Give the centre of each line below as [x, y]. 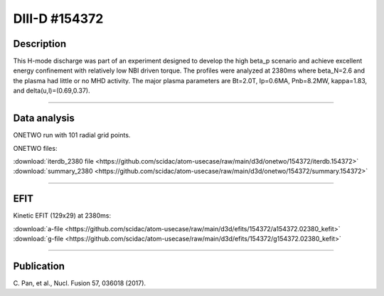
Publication [39, 266]
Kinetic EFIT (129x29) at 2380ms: [62, 216]
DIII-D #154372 [58, 18]
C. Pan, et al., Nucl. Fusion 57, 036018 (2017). [79, 283]
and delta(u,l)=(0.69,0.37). [52, 91]
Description [40, 44]
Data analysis [44, 118]
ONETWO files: [35, 148]
